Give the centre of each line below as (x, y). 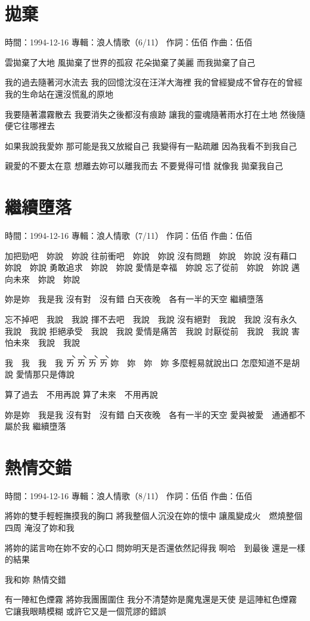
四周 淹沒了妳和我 (40, 528)
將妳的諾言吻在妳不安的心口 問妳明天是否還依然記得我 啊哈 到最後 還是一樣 (155, 547)
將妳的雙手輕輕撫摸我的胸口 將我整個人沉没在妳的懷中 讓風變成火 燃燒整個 (154, 516)
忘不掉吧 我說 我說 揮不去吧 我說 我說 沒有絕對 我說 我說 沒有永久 (151, 319)
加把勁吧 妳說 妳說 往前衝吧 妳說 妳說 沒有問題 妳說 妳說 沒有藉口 (151, 255)
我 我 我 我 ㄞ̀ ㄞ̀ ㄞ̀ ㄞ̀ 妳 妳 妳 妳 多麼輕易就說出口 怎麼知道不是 (148, 362)
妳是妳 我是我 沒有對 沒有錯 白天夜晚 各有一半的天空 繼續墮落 (134, 299)
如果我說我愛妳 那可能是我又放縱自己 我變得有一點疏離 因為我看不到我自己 (151, 145)
